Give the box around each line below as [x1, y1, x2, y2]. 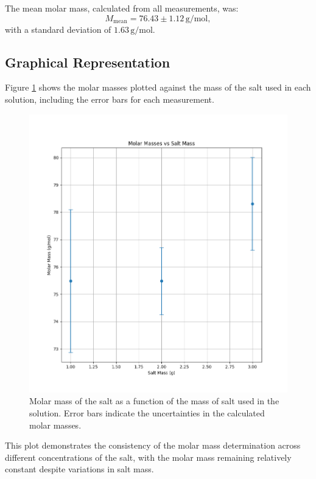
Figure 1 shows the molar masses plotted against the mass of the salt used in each [5, 81, 311, 94]
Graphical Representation [5, 52, 170, 71]
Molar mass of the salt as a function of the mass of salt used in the [29, 395, 279, 407]
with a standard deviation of [5, 22, 111, 35]
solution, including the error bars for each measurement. [5, 92, 214, 105]
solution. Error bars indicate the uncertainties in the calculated [29, 406, 265, 419]
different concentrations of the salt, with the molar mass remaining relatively [5, 450, 292, 463]
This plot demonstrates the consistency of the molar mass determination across [5, 439, 301, 452]
